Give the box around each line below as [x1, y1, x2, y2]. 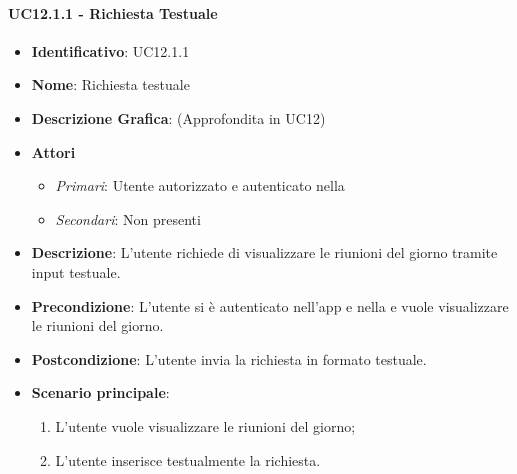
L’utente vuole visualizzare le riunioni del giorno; [55, 415, 356, 436]
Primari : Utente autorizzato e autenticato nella [55, 175, 345, 196]
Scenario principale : [31, 382, 170, 403]
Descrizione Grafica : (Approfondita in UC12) [31, 107, 326, 128]
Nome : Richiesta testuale [31, 74, 190, 95]
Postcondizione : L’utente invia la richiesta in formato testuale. [31, 348, 427, 369]
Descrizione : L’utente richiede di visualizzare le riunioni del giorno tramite [31, 242, 498, 263]
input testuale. [31, 261, 121, 282]
